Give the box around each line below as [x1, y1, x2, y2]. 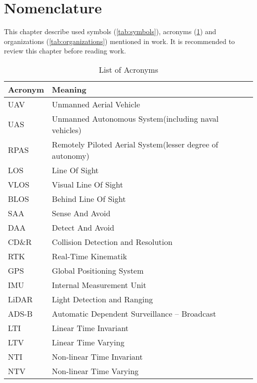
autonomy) [52, 149, 89, 161]
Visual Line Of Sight [52, 178, 123, 190]
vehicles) [52, 124, 82, 136]
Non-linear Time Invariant [52, 350, 143, 362]
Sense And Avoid [52, 207, 111, 219]
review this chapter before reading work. [4, 46, 126, 56]
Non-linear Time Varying [52, 365, 139, 377]
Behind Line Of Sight [52, 192, 126, 204]
